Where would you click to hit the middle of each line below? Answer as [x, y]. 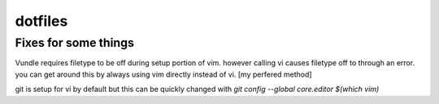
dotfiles [41, 21]
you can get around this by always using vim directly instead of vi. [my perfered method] [163, 74]
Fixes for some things [74, 43]
